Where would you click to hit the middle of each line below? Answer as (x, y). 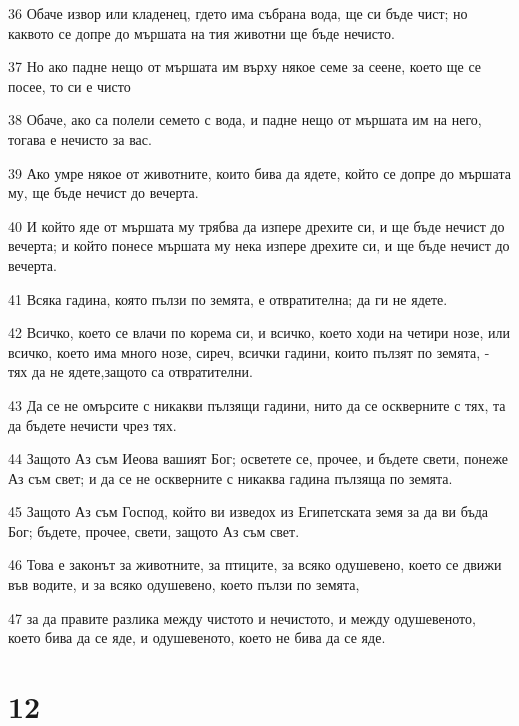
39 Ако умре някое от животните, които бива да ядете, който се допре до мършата (259, 172)
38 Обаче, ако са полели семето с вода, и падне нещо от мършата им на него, (245, 119)
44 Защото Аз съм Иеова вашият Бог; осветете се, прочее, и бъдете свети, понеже (258, 458)
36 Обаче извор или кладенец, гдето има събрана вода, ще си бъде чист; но (238, 13)
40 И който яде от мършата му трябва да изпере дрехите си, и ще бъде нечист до (256, 225)
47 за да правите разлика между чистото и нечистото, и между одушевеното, (242, 617)
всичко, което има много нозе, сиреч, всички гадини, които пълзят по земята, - (249, 351)
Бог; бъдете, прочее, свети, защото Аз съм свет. (154, 530)
